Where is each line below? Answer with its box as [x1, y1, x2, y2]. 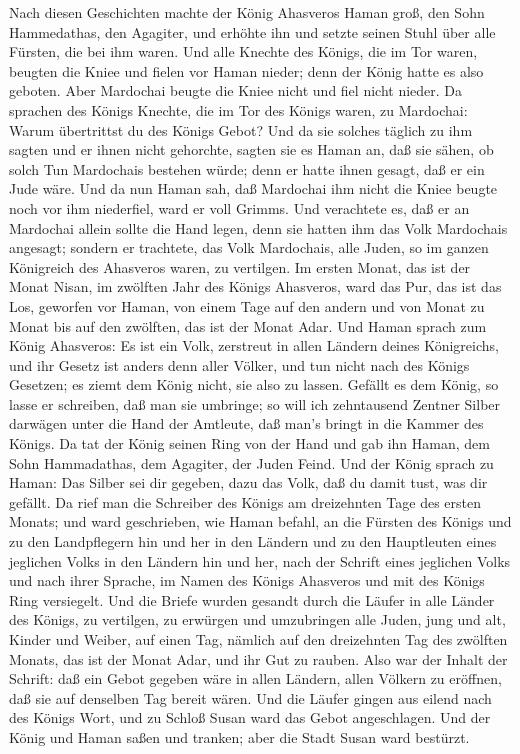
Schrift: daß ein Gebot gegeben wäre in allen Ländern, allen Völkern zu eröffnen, [9, 668, 502, 689]
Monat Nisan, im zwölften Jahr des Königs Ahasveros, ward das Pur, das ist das [9, 276, 502, 297]
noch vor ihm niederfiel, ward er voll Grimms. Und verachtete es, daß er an [9, 197, 470, 218]
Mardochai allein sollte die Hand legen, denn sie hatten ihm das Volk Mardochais [9, 217, 508, 238]
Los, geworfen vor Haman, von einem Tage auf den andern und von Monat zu [9, 295, 485, 316]
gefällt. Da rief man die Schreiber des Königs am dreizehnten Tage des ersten [9, 491, 481, 512]
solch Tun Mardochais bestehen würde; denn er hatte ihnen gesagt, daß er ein [9, 158, 485, 179]
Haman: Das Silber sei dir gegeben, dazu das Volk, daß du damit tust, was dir [9, 472, 488, 493]
